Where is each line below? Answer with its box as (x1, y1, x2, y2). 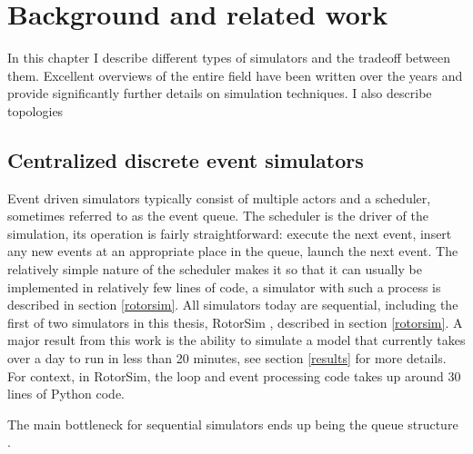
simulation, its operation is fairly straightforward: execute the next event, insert (7, 223, 452, 242)
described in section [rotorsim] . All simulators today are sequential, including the (7, 295, 458, 314)
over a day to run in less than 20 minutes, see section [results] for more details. (7, 349, 447, 368)
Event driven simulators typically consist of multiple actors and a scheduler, (7, 188, 431, 207)
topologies (7, 101, 64, 120)
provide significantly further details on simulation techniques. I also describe (7, 84, 432, 103)
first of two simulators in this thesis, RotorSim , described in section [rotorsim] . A (7, 312, 463, 331)
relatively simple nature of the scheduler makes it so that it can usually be (7, 260, 422, 279)
